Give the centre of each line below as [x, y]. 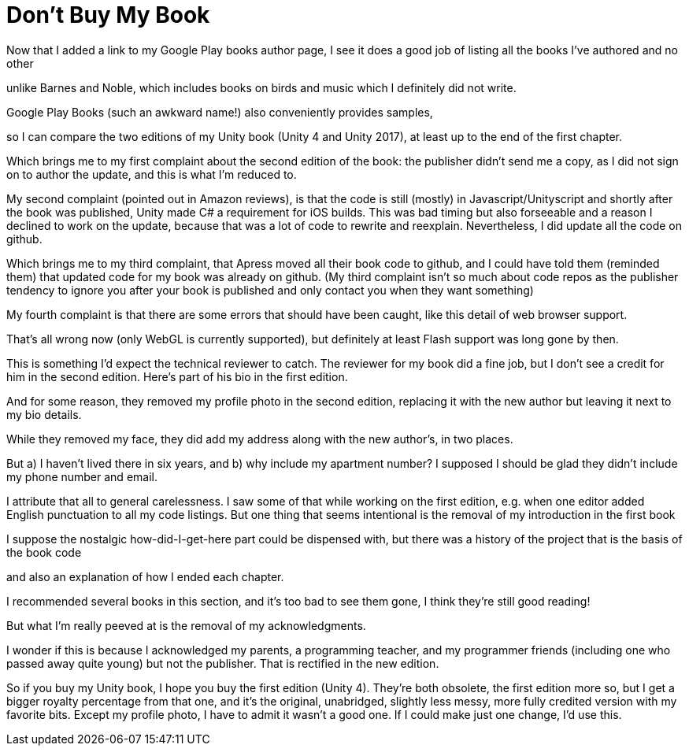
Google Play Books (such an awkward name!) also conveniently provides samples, [220, 112]
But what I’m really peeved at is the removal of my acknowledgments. [186, 625]
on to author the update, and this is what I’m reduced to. [152, 174]
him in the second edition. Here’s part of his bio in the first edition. [177, 376]
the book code [44, 552]
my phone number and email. [82, 476]
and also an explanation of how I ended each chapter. [145, 576]
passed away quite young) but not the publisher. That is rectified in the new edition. [223, 663]
